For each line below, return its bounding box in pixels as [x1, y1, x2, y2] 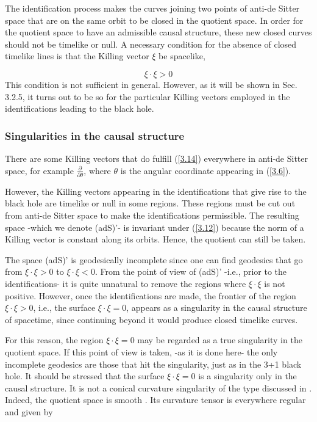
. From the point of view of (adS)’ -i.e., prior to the [94, 265, 287, 278]
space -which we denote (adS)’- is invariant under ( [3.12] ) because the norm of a [5, 220, 304, 233]
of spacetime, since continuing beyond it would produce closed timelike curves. [5, 313, 298, 326]
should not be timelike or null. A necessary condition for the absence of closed [5, 37, 297, 50]
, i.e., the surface [33, 301, 96, 314]
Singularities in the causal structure [5, 128, 185, 143]
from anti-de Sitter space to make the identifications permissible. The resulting [5, 209, 299, 222]
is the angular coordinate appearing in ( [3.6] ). [120, 164, 291, 176]
